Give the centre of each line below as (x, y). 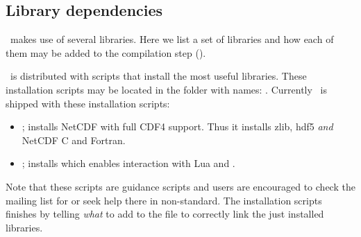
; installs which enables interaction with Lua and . (128, 163)
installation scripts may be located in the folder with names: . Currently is (166, 89)
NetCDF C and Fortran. (74, 140)
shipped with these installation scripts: (88, 103)
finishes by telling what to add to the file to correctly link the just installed (165, 214)
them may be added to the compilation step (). (106, 52)
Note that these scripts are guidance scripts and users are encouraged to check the (180, 186)
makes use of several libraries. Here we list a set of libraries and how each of (172, 39)
